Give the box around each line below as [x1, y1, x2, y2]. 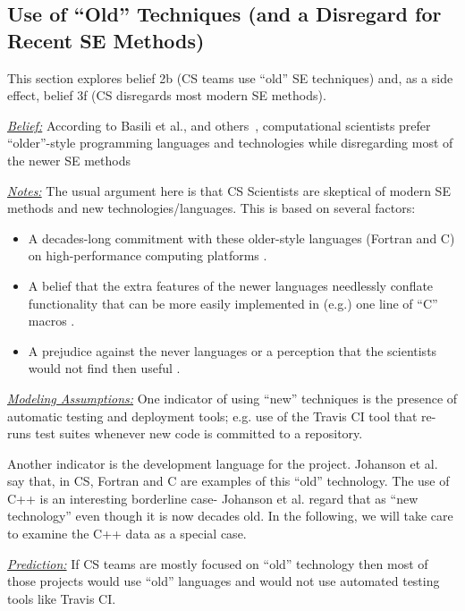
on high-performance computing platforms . [28, 246, 267, 265]
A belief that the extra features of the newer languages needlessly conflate [28, 276, 434, 294]
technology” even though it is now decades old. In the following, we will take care [7, 506, 453, 525]
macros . [28, 311, 75, 330]
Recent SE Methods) [7, 26, 205, 54]
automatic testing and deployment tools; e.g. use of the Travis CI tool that [7, 406, 418, 425]
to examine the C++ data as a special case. [7, 524, 247, 543]
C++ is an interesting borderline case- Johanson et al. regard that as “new [7, 488, 418, 507]
